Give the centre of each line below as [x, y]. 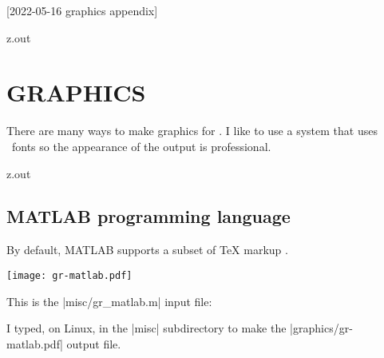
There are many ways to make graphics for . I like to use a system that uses [192, 131]
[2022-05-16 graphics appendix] [82, 10]
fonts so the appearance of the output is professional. [141, 146]
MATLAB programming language [148, 216]
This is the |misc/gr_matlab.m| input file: [109, 301]
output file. [94, 343]
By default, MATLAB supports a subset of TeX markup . [147, 250]
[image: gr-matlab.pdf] [69, 275]
